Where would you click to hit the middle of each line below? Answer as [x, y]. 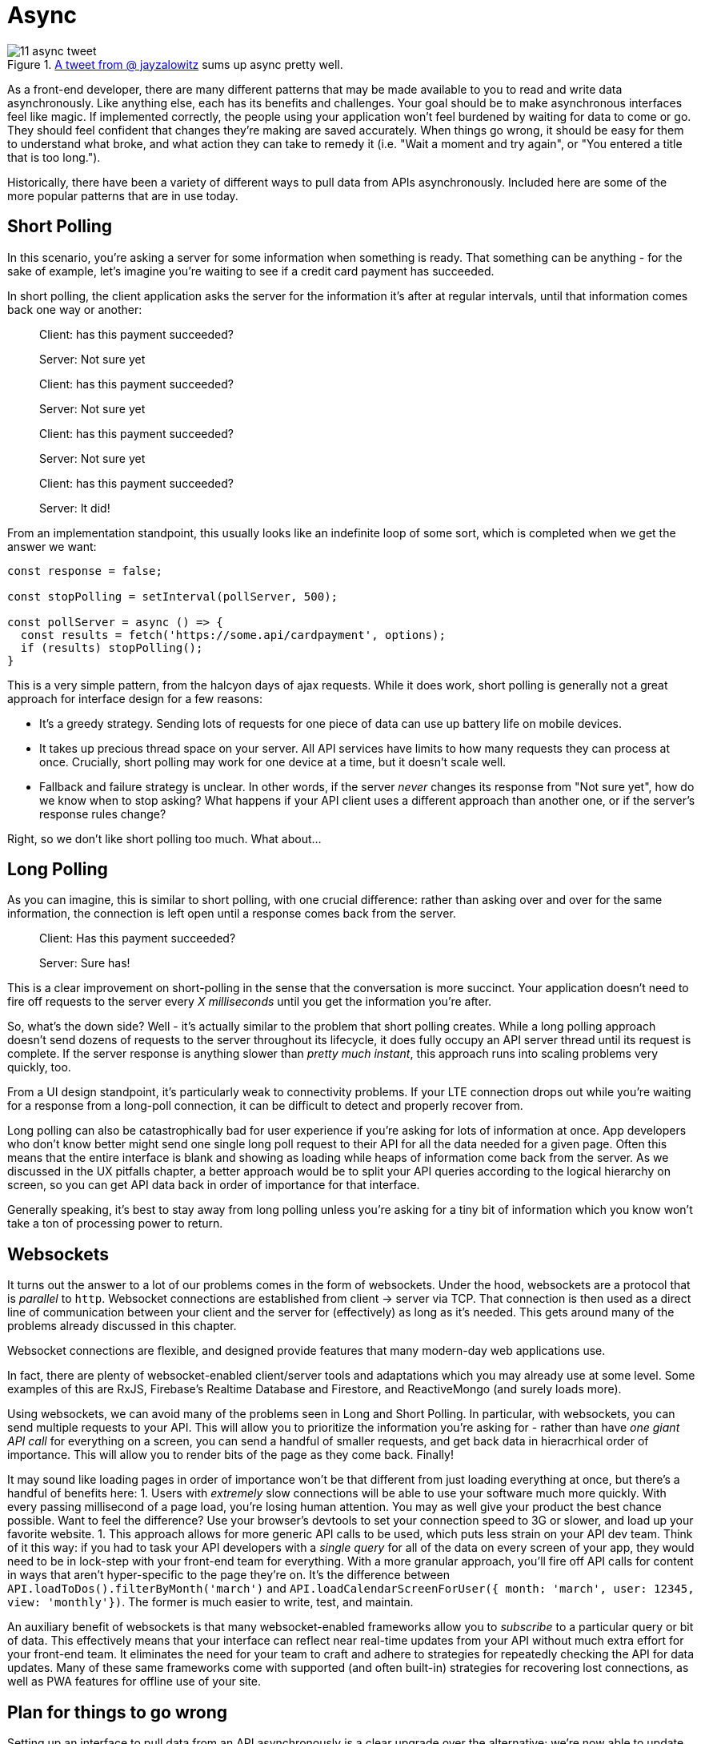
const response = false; [85, 571]
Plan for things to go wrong [117, 1712]
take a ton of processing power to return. [115, 1224]
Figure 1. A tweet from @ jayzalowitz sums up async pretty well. [175, 64]
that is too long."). [54, 157]
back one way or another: [75, 309]
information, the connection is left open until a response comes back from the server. [232, 914]
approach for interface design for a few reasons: [135, 698]
